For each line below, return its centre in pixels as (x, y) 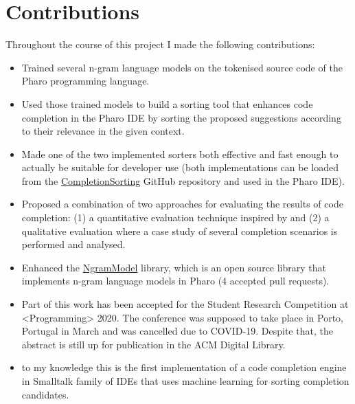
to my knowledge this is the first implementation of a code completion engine (184, 367)
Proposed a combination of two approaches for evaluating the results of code (182, 204)
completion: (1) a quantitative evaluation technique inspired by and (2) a (175, 217)
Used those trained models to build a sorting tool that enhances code (167, 103)
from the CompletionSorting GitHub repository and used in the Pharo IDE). (183, 180)
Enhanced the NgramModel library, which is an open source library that (174, 267)
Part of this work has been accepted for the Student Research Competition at (185, 304)
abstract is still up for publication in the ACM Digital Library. (153, 344)
